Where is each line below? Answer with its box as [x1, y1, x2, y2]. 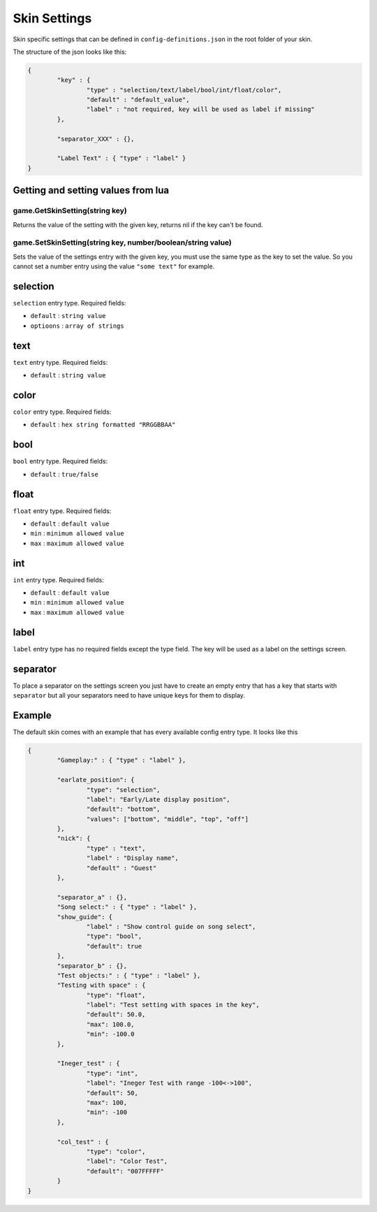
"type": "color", [86, 1147, 146, 1155]
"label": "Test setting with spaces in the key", [86, 1001, 260, 1009]
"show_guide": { [57, 913, 113, 921]
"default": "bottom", [86, 805, 161, 814]
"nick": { [57, 835, 91, 842]
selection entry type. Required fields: [13, 299, 126, 308]
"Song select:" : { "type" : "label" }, [57, 903, 198, 911]
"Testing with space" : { [57, 981, 146, 989]
